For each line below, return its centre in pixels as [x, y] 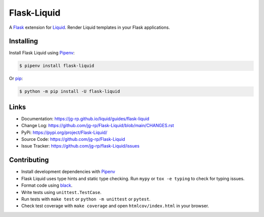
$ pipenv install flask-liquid [57, 66]
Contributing [29, 160]
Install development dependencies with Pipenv [68, 172]
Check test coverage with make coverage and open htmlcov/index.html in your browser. [115, 206]
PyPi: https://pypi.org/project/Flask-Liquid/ [64, 132]
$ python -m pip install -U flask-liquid [70, 91]
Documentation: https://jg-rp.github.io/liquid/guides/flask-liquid [85, 119]
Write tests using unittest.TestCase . [61, 192]
